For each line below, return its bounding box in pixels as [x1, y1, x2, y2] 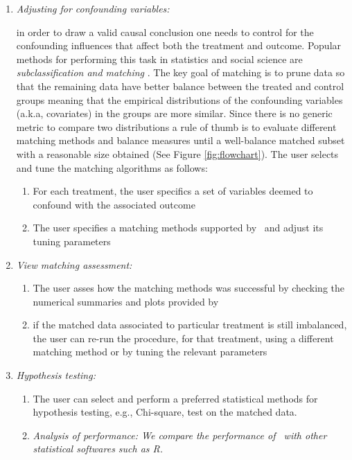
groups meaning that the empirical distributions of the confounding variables [16, 92, 343, 107]
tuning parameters [33, 233, 111, 248]
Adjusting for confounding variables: [16, 1, 170, 15]
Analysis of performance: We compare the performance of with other [33, 427, 327, 442]
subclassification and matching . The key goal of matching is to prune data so [16, 65, 345, 80]
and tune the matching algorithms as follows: [16, 160, 208, 175]
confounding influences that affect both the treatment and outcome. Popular [16, 38, 342, 53]
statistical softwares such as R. [33, 441, 164, 456]
